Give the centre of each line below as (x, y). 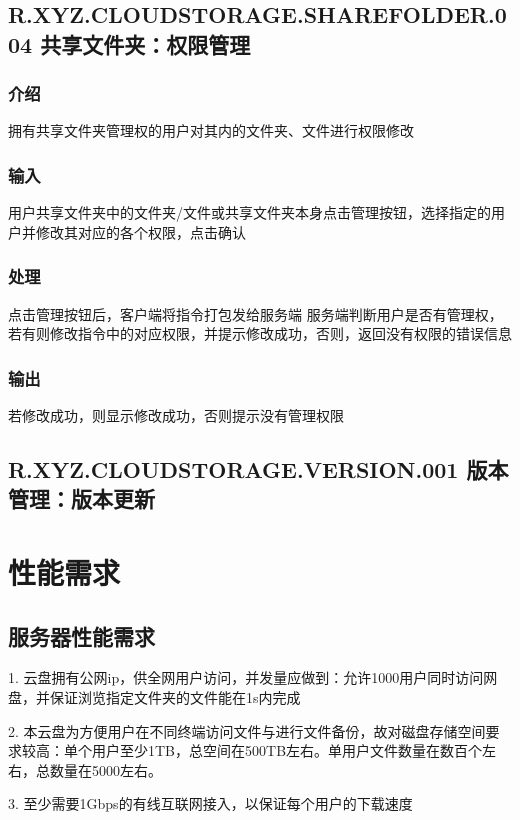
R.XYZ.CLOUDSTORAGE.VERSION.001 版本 (258, 469)
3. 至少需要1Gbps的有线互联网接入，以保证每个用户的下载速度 (210, 803)
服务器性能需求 (81, 635)
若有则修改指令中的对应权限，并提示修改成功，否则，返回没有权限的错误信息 (260, 333)
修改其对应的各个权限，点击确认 (140, 231)
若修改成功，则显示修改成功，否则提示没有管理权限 (176, 415)
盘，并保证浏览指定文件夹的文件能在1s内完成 (154, 696)
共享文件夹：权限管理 (145, 43)
